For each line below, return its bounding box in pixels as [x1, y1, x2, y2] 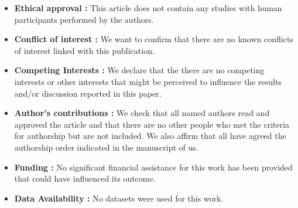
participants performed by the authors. [14, 13, 154, 25]
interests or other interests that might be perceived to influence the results [14, 75, 282, 87]
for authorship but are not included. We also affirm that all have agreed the [14, 129, 286, 142]
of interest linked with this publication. [14, 44, 155, 56]
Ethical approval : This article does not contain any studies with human [14, 2, 282, 13]
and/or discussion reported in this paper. [14, 87, 162, 99]
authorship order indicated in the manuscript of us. [14, 141, 198, 153]
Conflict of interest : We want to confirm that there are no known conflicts [14, 33, 293, 45]
